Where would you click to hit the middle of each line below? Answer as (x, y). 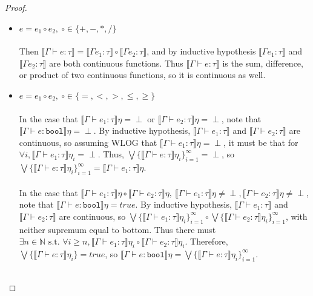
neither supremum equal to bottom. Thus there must (117, 229)
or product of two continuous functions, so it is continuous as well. (142, 75)
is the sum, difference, (263, 63)
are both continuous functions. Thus (116, 63)
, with (296, 216)
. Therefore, (206, 241)
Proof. (16, 7)
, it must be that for (261, 142)
